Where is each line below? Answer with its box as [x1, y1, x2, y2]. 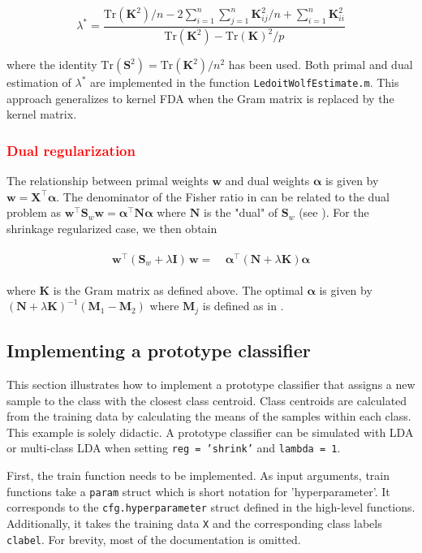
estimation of [6, 74, 71, 91]
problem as [6, 204, 62, 221]
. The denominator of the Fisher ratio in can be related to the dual [56, 188, 390, 205]
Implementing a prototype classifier [6, 338, 311, 363]
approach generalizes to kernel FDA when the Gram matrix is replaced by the [6, 89, 394, 106]
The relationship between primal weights [6, 172, 209, 189]
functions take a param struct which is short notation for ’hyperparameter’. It [6, 482, 390, 499]
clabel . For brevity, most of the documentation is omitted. [6, 530, 301, 547]
